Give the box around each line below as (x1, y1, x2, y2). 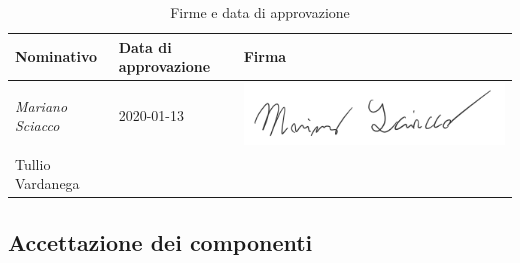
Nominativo (15, 46, 98, 67)
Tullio (15, 153, 51, 174)
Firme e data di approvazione (170, 2, 350, 22)
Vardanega (15, 173, 80, 194)
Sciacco (15, 115, 60, 136)
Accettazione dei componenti (8, 226, 313, 257)
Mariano (15, 95, 68, 116)
